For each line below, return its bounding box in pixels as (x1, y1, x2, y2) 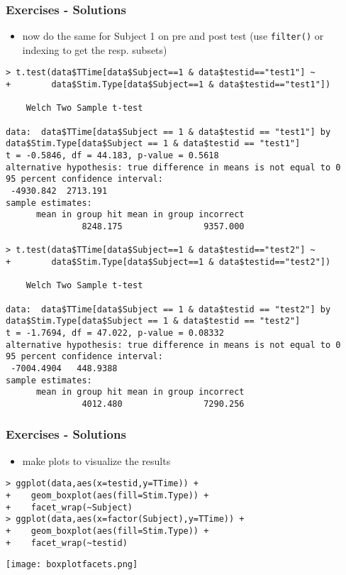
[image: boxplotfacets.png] (6, 559, 138, 570)
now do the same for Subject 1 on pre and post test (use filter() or (22, 28, 324, 43)
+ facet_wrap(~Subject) (6, 502, 133, 513)
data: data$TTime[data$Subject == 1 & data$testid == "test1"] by (6, 126, 331, 137)
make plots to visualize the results (22, 453, 171, 468)
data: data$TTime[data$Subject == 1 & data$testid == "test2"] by (6, 304, 331, 314)
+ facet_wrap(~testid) (6, 537, 128, 548)
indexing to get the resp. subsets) (22, 42, 167, 57)
